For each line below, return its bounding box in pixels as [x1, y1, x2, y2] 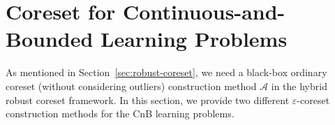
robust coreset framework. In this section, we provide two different [6, 92, 290, 107]
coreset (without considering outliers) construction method [6, 78, 257, 93]
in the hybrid [271, 78, 327, 93]
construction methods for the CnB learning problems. [6, 106, 234, 121]
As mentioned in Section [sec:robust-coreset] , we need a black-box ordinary [6, 65, 327, 80]
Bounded [6, 24, 94, 53]
